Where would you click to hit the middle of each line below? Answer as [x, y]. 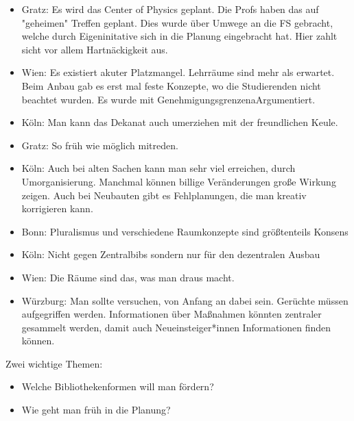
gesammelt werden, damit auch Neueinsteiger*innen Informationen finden [176, 327]
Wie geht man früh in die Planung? [96, 410]
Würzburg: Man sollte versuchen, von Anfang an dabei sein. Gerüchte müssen [185, 300]
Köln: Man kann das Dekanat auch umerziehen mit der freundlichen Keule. [180, 122]
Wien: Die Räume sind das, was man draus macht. [128, 277]
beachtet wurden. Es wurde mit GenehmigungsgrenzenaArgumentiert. [168, 99]
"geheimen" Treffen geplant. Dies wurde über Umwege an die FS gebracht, [177, 22]
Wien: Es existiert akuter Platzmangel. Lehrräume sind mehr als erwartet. [178, 72]
